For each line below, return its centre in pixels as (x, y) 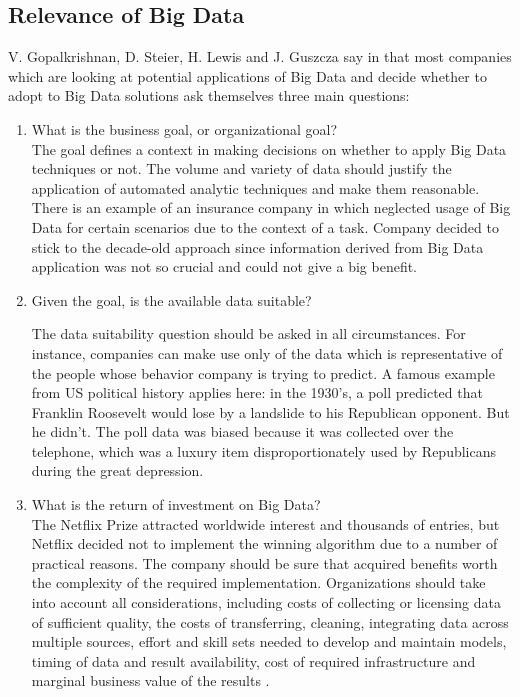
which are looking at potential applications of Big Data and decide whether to (247, 75)
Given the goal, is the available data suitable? (171, 299)
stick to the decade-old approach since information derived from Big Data (257, 246)
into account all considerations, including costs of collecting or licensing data (266, 602)
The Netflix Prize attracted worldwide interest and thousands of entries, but (265, 523)
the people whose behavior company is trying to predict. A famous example (263, 372)
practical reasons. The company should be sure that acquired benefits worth (264, 562)
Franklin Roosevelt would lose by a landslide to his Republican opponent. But (270, 411)
